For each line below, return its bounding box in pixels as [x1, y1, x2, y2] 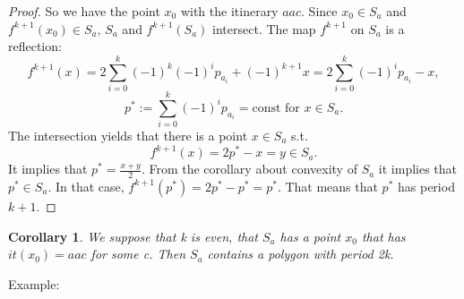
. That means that [277, 176, 378, 195]
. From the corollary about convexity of [141, 159, 357, 178]
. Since [301, 2, 338, 20]
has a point [279, 226, 341, 245]
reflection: [8, 37, 62, 56]
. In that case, [47, 176, 125, 195]
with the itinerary [180, 2, 279, 20]
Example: [8, 274, 60, 293]
